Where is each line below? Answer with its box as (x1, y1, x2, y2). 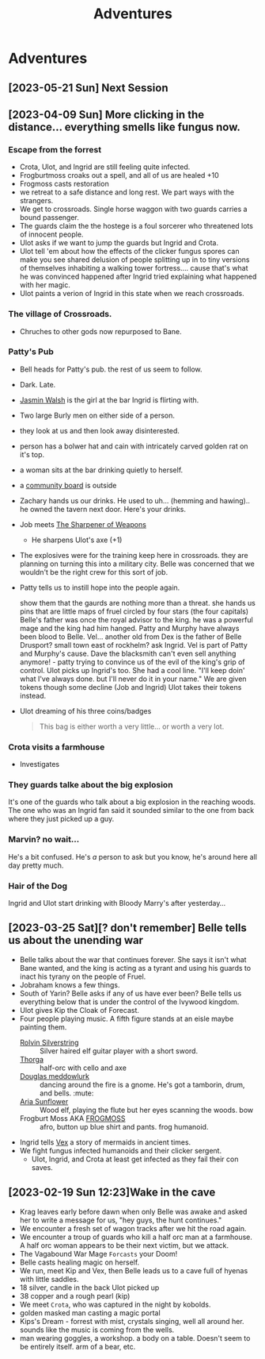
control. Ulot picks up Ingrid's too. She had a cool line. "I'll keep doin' (19, 665, 245, 675)
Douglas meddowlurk (19, 1071, 89, 1080)
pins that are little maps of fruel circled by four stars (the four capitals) (19, 606, 249, 616)
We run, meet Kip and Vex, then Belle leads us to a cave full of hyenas (19, 1265, 248, 1275)
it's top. (19, 449, 45, 459)
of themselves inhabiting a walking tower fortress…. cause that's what (19, 264, 248, 273)
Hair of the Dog (8, 880, 68, 891)
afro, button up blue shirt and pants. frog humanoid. (39, 1122, 209, 1131)
